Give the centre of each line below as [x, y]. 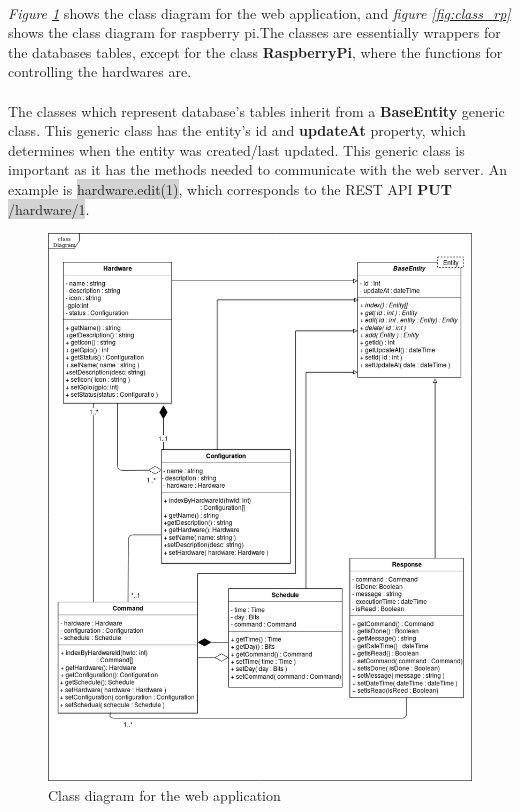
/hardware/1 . [49, 208]
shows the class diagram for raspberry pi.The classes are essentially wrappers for [254, 32]
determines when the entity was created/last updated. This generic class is [236, 149]
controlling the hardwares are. [100, 71]
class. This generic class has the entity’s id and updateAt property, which [237, 130]
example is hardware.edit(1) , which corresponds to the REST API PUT [230, 188]
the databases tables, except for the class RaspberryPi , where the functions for [255, 51]
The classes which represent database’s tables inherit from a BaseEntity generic [256, 110]
